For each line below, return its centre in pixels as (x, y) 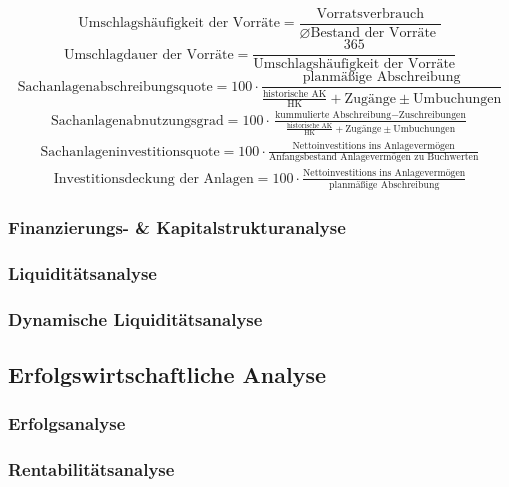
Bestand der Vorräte (373, 33)
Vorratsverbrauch (370, 14)
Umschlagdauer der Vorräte (148, 54)
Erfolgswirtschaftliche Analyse (167, 374)
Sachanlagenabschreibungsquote (115, 86)
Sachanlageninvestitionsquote (130, 151)
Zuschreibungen (432, 115)
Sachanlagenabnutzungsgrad (137, 120)
